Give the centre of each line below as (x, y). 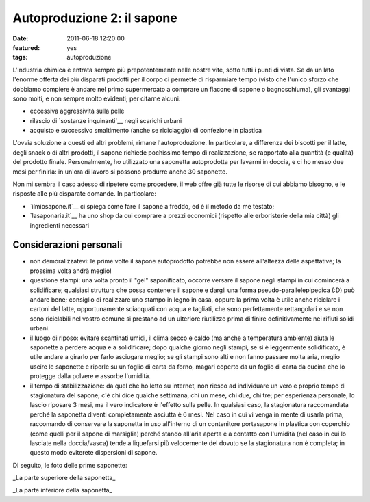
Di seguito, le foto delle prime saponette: (70, 465)
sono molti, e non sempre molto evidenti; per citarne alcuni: (97, 98)
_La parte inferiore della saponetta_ (62, 490)
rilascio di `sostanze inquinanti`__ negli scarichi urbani (106, 120)
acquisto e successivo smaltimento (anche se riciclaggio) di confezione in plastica (146, 131)
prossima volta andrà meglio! (71, 271)
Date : (21, 38)
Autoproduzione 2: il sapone (95, 18)
